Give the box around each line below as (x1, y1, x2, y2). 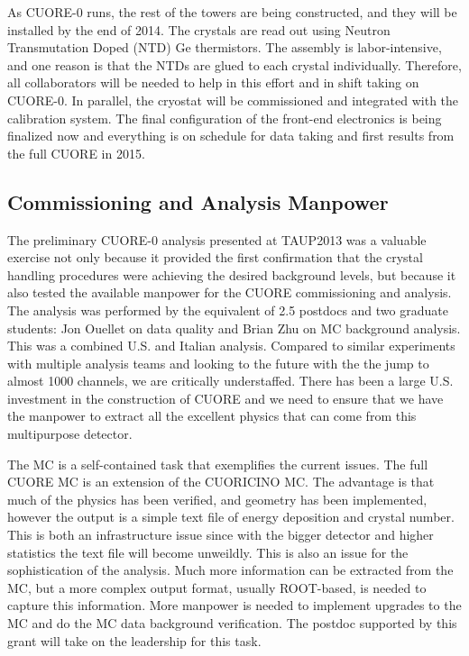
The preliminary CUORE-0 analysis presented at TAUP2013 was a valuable (7, 230, 427, 249)
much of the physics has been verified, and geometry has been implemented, (7, 489, 428, 508)
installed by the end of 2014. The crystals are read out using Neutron (7, 20, 391, 39)
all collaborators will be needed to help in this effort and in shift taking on (7, 73, 419, 92)
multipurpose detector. (7, 424, 133, 443)
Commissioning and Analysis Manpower (7, 187, 389, 215)
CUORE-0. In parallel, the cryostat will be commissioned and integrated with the (7, 90, 459, 109)
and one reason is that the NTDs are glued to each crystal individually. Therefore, (7, 55, 462, 74)
